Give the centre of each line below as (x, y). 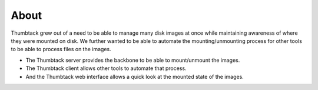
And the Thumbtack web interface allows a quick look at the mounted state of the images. (135, 76)
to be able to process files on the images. (61, 49)
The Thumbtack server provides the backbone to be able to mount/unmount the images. (133, 60)
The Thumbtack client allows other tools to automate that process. (106, 68)
